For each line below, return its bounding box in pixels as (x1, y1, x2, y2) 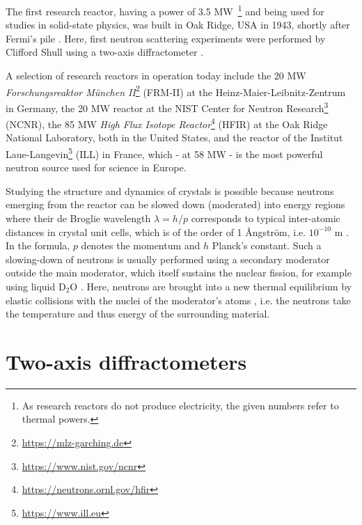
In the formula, (6, 238, 70, 253)
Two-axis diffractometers (6, 347, 247, 375)
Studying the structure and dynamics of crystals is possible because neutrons (6, 183, 334, 198)
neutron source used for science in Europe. (6, 160, 187, 175)
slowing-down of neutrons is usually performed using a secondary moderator (6, 251, 330, 266)
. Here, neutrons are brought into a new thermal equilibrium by (80, 279, 352, 293)
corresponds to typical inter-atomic (191, 211, 340, 225)
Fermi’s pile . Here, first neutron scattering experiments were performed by (6, 31, 326, 45)
